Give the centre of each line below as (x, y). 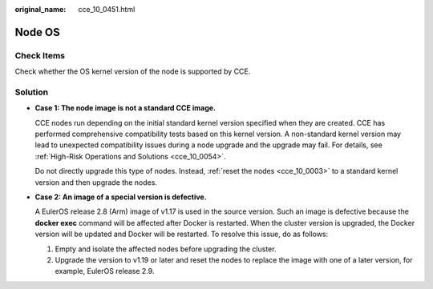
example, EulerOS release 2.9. (105, 271)
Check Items (40, 55)
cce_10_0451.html (107, 9)
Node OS (37, 32)
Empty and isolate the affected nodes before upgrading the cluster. (166, 249)
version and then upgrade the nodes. (96, 182)
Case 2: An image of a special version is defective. (121, 197)
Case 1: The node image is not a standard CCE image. (125, 108)
